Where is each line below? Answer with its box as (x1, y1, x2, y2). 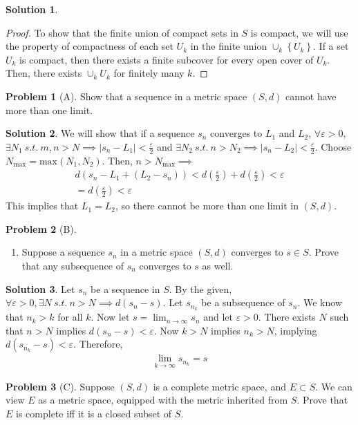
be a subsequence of (201, 295, 285, 310)
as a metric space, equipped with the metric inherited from (38, 393, 288, 407)
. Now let (91, 310, 130, 324)
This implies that (6, 198, 79, 213)
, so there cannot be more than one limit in (115, 198, 299, 213)
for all (57, 310, 83, 324)
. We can (315, 379, 352, 393)
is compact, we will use (250, 25, 348, 39)
